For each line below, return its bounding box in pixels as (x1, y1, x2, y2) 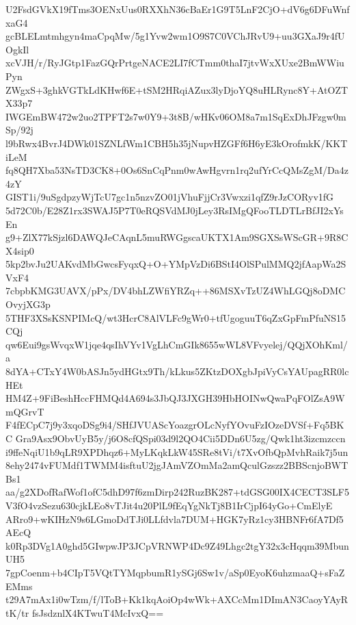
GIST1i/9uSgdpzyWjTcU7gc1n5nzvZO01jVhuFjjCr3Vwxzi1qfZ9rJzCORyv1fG (5, 190, 334, 204)
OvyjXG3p (5, 297, 51, 311)
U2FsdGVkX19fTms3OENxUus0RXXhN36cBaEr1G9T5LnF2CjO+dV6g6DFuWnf (5, 2, 350, 16)
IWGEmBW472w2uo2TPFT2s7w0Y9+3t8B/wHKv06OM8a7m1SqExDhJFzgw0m (5, 109, 346, 123)
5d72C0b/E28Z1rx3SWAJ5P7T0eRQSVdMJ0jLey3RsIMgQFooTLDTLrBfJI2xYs (5, 203, 344, 217)
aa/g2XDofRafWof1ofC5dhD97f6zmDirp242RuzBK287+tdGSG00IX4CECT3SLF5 (5, 485, 349, 499)
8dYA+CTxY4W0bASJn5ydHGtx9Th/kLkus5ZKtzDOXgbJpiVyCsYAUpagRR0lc (5, 364, 349, 379)
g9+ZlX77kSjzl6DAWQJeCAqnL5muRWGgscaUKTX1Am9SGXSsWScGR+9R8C (5, 230, 348, 244)
